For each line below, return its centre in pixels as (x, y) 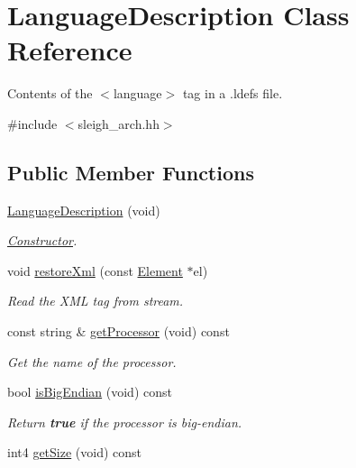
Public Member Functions (131, 172)
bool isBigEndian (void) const (90, 392)
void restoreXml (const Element (95, 270)
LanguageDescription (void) (84, 210)
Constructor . (42, 240)
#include (32, 123)
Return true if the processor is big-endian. (125, 422)
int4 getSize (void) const (75, 452)
